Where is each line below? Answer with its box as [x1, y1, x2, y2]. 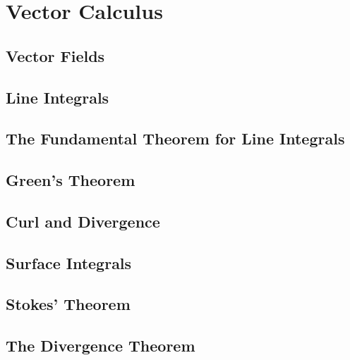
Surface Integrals [6, 252, 132, 273]
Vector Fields [6, 44, 105, 66]
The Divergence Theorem [6, 335, 195, 356]
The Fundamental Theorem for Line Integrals [6, 128, 345, 149]
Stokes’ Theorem [6, 293, 131, 315]
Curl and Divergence [6, 210, 160, 232]
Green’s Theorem [6, 169, 135, 191]
